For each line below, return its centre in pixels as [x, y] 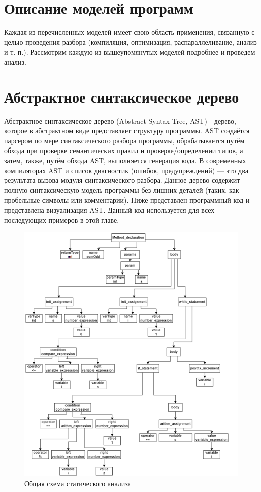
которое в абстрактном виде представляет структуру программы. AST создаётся [127, 131]
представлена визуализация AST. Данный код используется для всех [109, 209]
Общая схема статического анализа [78, 483]
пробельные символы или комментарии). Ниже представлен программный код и [127, 200]
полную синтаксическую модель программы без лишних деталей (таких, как [122, 190]
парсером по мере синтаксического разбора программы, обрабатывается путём [124, 140]
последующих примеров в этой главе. [62, 219]
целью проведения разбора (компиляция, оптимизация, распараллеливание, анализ [130, 42]
